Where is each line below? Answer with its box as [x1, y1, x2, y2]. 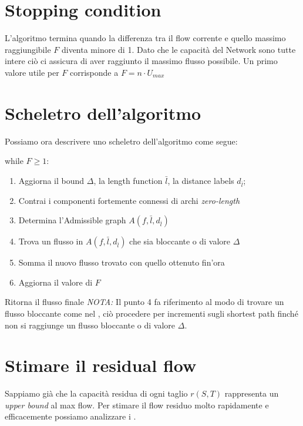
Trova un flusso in [18, 235, 83, 247]
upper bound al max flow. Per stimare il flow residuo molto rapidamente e [5, 398, 269, 411]
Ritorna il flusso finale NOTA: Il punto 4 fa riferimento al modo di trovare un [5, 296, 284, 308]
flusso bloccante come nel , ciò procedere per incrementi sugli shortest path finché [5, 307, 298, 319]
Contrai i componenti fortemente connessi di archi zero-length [18, 194, 240, 206]
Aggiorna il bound [18, 174, 85, 186]
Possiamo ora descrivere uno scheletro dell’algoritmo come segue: [5, 135, 238, 147]
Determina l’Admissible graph [18, 214, 126, 226]
